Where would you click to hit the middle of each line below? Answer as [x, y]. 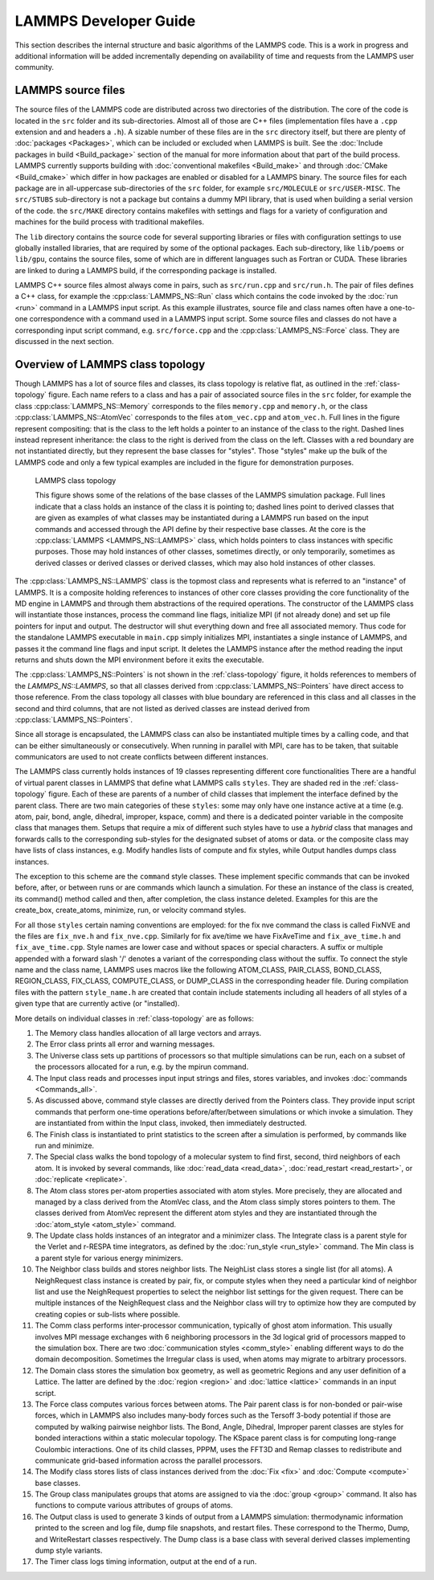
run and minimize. [65, 1145]
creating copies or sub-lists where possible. [108, 1314]
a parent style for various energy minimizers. [109, 1258]
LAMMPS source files [70, 90]
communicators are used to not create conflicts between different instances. [141, 757]
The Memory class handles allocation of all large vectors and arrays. [148, 1034]
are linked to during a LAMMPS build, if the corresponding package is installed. [146, 270]
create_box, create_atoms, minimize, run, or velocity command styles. [131, 910]
